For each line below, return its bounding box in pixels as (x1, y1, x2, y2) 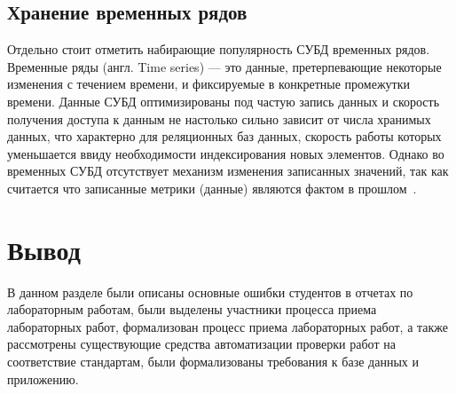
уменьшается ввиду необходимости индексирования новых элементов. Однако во (7, 144, 444, 162)
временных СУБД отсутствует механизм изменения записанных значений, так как (7, 162, 449, 180)
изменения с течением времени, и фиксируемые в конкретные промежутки (7, 75, 410, 93)
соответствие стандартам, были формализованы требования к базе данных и (7, 352, 419, 371)
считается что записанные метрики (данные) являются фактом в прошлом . (7, 178, 417, 197)
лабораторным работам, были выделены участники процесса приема (7, 300, 377, 319)
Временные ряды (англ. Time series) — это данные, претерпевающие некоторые (7, 57, 442, 75)
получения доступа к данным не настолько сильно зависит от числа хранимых (7, 109, 431, 128)
